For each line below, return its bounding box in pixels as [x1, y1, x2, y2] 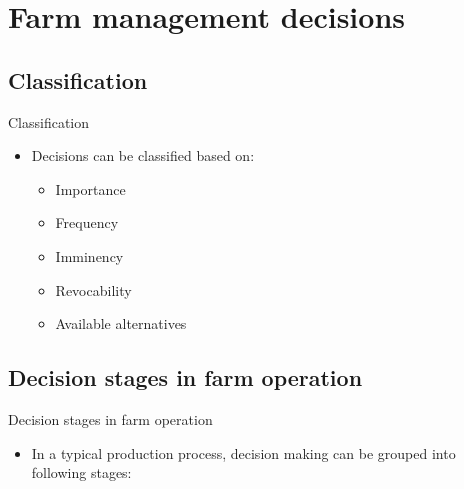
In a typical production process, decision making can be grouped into [31, 442, 456, 463]
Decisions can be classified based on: [31, 145, 255, 166]
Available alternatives [55, 313, 187, 334]
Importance [55, 178, 126, 199]
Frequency [55, 212, 119, 233]
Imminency [55, 245, 124, 266]
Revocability [55, 279, 132, 300]
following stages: [31, 462, 132, 483]
